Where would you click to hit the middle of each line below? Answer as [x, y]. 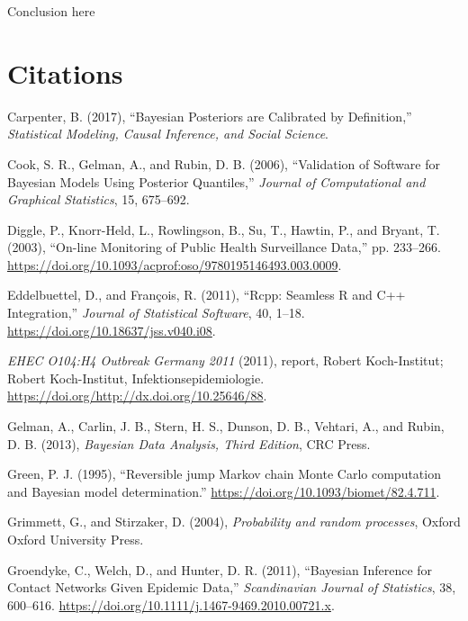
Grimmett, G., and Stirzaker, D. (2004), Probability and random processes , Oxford [234, 522]
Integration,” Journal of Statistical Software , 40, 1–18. [156, 313]
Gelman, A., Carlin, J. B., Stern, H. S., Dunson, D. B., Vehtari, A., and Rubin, [226, 426]
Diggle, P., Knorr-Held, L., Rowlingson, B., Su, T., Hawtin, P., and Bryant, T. [224, 229]
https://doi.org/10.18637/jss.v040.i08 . [112, 330]
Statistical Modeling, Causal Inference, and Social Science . [168, 134]
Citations [65, 72]
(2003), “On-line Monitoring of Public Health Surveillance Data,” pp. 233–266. [224, 247]
